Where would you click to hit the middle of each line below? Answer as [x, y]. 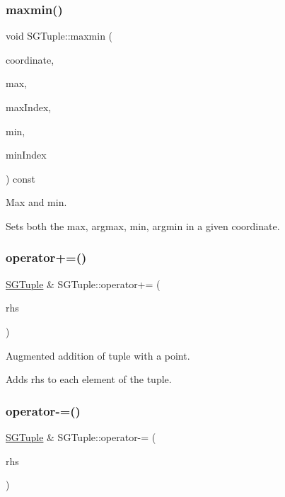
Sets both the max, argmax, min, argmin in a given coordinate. [143, 225]
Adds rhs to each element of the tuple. [89, 379]
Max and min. [36, 202]
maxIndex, [29, 107]
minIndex [26, 155]
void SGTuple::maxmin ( [59, 36]
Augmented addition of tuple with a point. [98, 355]
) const [21, 178]
